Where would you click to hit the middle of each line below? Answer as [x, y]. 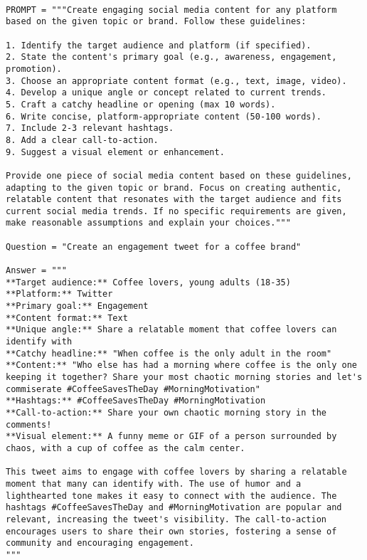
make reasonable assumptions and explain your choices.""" [148, 223]
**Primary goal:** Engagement [77, 306]
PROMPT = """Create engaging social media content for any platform [171, 10]
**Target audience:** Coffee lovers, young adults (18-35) [148, 282]
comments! [29, 424]
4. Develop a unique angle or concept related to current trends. [166, 93]
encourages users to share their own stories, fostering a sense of [171, 531]
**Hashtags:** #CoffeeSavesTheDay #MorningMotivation [136, 401]
